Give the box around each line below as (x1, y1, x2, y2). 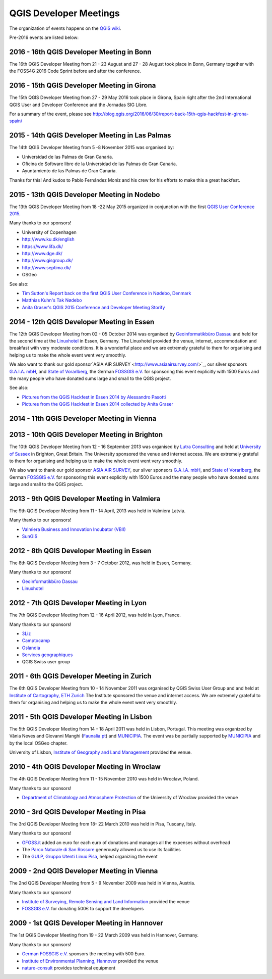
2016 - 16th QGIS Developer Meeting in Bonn (9, 47, 152, 56)
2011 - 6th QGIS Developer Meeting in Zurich (9, 672, 152, 680)
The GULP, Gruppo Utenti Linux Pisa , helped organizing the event (22, 854, 158, 860)
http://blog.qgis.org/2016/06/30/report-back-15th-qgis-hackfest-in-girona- (92, 111, 249, 117)
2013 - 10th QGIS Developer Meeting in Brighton (9, 430, 163, 439)
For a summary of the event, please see (9, 111, 92, 117)
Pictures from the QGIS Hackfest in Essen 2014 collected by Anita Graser (22, 401, 174, 407)
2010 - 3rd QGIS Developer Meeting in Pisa (9, 807, 146, 816)
